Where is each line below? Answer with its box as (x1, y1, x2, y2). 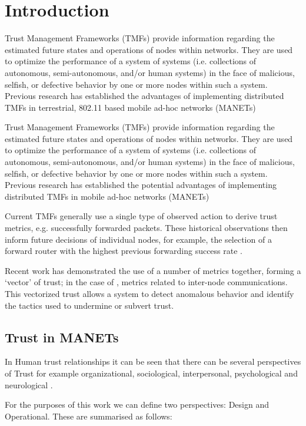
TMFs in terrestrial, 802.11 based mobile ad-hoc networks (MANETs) (5, 101, 256, 113)
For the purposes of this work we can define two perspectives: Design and (5, 398, 269, 411)
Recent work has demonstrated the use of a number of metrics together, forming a (5, 264, 301, 276)
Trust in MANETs (5, 328, 119, 346)
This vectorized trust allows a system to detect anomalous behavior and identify (5, 288, 294, 299)
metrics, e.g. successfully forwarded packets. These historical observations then (5, 222, 288, 234)
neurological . (5, 378, 53, 391)
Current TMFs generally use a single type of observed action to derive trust (5, 210, 278, 222)
